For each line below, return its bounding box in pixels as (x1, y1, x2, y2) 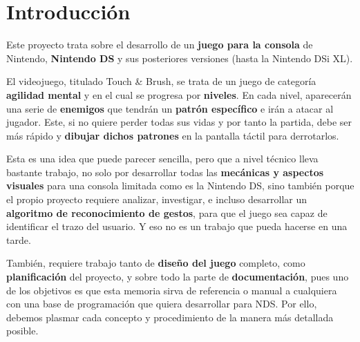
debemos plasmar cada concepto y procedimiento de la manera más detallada (6, 310, 334, 324)
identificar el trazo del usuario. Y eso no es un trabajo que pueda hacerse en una (6, 219, 348, 234)
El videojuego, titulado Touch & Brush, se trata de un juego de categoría (6, 74, 316, 88)
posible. (6, 323, 39, 338)
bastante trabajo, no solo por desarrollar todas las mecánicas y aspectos (6, 164, 324, 179)
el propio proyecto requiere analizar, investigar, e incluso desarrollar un (6, 192, 307, 207)
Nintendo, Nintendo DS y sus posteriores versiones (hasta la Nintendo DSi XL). (6, 50, 353, 65)
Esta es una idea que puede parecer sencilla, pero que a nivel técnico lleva (6, 151, 319, 166)
